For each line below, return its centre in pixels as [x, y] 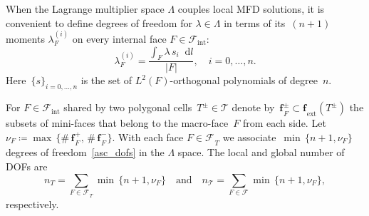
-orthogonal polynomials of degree [244, 80]
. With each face [148, 137]
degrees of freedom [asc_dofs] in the [85, 152]
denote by [253, 107]
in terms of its [255, 22]
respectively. [32, 204]
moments [25, 38]
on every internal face [119, 38]
